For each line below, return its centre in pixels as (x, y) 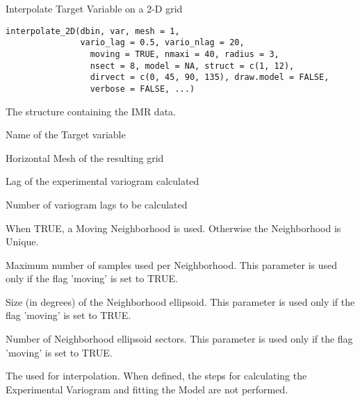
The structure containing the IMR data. (91, 111)
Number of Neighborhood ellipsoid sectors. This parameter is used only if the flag (179, 339)
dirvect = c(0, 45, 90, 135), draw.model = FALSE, (210, 77)
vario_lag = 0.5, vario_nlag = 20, (162, 43)
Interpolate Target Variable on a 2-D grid (94, 8)
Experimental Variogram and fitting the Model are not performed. (147, 389)
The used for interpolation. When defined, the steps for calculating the (156, 376)
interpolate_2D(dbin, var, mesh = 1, (93, 31)
